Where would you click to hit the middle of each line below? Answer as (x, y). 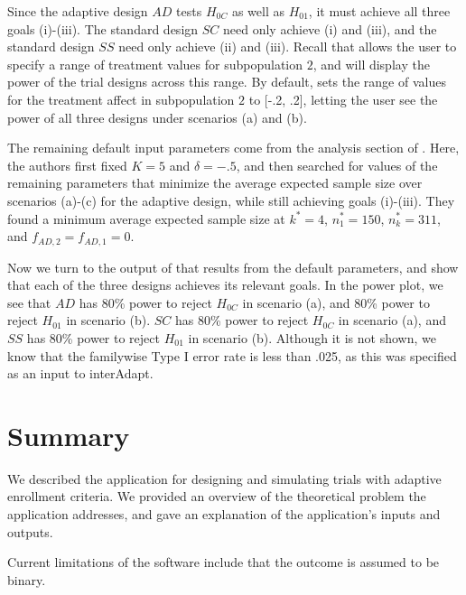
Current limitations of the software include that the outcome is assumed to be (224, 562)
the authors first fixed (67, 165)
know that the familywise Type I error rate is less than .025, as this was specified (232, 355)
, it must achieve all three (379, 11)
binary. (27, 579)
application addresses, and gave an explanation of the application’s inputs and (224, 514)
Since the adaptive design (78, 11)
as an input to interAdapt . (80, 373)
